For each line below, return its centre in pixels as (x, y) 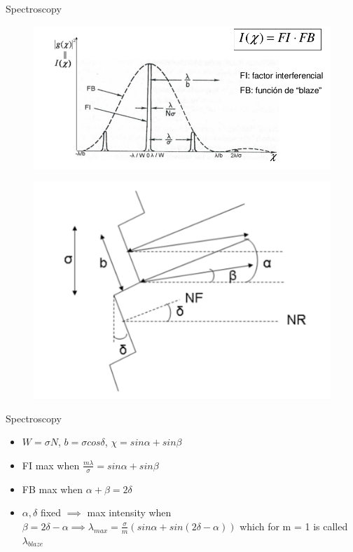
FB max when (53, 489)
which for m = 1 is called (294, 526)
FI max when (51, 465)
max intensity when (129, 512)
